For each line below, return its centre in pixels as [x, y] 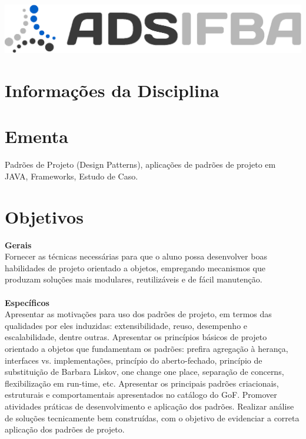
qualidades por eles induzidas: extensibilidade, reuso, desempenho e [126, 325]
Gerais [18, 245]
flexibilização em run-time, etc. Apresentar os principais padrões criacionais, [142, 383]
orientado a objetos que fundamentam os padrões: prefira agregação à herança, [147, 348]
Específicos [27, 302]
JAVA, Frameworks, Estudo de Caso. [71, 176]
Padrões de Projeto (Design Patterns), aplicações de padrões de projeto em [140, 164]
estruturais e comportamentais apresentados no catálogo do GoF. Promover [141, 395]
